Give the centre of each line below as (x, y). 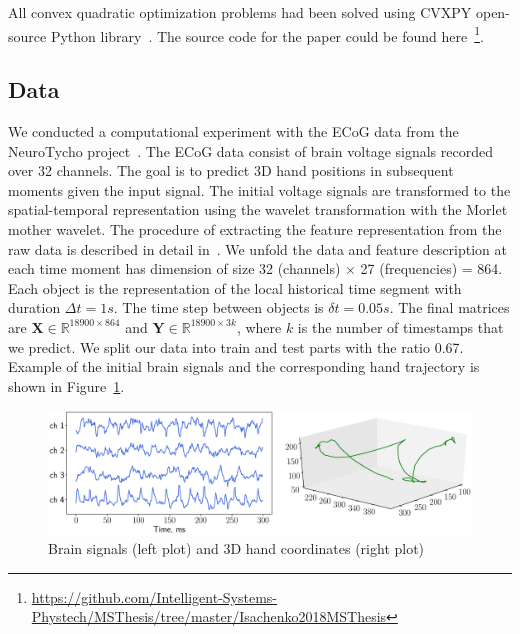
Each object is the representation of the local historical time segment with (235, 287)
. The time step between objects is (218, 307)
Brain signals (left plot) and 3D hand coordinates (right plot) (236, 548)
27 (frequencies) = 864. (431, 268)
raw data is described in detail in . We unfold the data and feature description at (257, 248)
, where (259, 326)
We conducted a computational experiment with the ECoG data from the (233, 131)
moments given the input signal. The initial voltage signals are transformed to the (259, 189)
